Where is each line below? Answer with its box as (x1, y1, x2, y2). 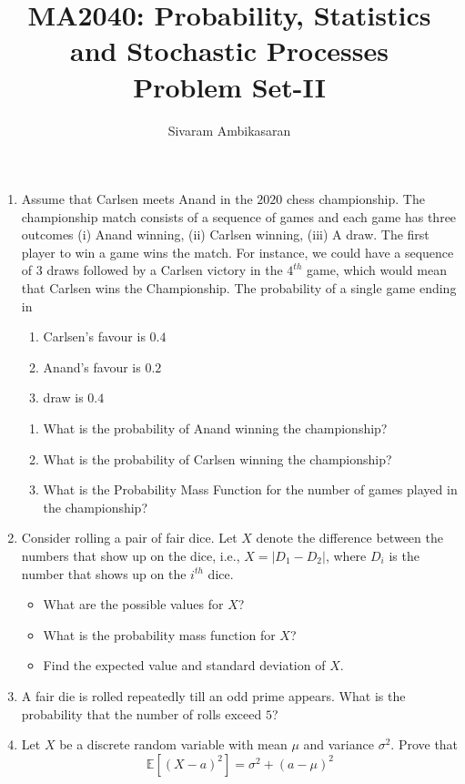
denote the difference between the (256, 528, 443, 547)
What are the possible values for (43, 595, 224, 614)
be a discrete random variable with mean (59, 735, 288, 754)
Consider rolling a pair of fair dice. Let (21, 528, 238, 547)
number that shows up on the (21, 564, 187, 583)
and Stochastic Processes (70, 32, 389, 69)
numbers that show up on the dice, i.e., (21, 546, 240, 565)
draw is (43, 388, 84, 407)
